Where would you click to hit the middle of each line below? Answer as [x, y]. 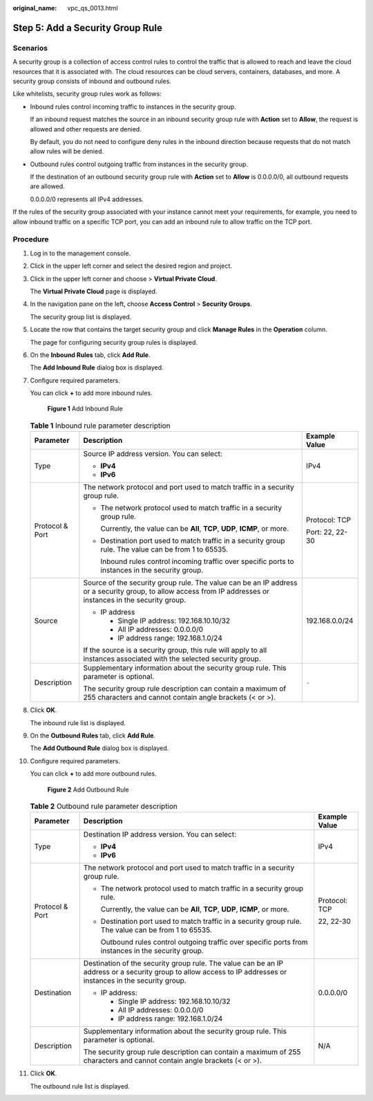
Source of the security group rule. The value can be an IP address [190, 583]
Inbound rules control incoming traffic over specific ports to [197, 562]
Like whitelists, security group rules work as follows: [87, 94]
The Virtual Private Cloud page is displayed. [94, 291]
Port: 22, [320, 532]
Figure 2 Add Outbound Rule [88, 790]
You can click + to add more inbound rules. [91, 393]
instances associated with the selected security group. [172, 659]
